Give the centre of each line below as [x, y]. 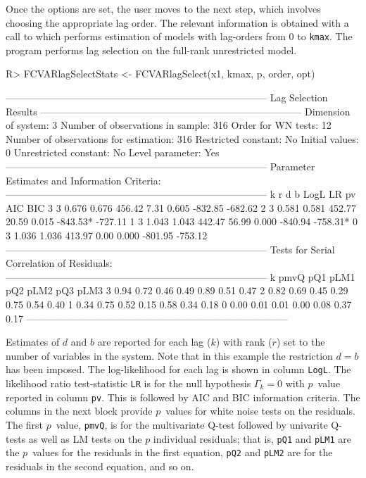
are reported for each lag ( [154, 342]
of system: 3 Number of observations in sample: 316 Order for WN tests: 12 [169, 125]
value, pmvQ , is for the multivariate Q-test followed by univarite [192, 424]
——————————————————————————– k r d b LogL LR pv [181, 194]
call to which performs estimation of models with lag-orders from [146, 36]
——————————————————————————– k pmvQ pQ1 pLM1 [181, 276]
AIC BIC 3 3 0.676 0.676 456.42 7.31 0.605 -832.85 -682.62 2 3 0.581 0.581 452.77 [181, 207]
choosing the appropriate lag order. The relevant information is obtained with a [177, 22]
